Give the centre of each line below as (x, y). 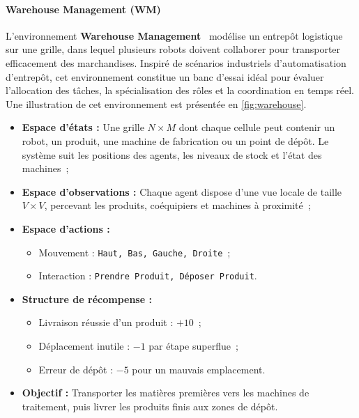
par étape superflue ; (193, 346)
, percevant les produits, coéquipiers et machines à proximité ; (177, 205)
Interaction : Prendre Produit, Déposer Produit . (148, 276)
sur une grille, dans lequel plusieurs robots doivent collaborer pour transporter (173, 49)
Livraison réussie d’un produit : (106, 322)
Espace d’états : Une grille (83, 127)
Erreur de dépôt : (76, 369)
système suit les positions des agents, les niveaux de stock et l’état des (172, 154)
